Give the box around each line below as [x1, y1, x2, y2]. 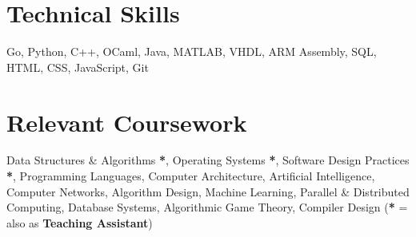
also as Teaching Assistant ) [6, 214, 153, 231]
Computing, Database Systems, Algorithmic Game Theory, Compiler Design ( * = [6, 199, 408, 215]
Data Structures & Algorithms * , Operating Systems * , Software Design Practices [6, 152, 410, 168]
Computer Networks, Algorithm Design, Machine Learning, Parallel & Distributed [6, 183, 410, 199]
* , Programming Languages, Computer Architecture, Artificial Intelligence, [6, 168, 375, 184]
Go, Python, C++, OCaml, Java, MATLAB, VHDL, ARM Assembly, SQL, [6, 43, 377, 60]
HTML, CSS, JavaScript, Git [6, 58, 149, 75]
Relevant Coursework [6, 105, 247, 138]
